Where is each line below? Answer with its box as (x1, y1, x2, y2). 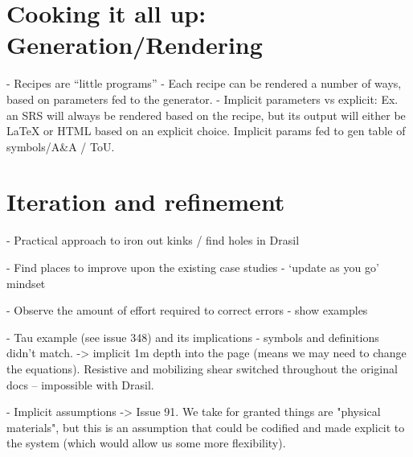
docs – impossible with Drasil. (6, 376, 154, 393)
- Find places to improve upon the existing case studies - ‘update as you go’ (6, 259, 379, 275)
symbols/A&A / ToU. (6, 138, 115, 154)
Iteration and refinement (6, 185, 285, 218)
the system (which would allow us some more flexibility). (6, 434, 286, 451)
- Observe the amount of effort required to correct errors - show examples (6, 302, 368, 319)
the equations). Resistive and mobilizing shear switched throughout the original (6, 360, 398, 377)
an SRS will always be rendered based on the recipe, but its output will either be (6, 106, 406, 123)
